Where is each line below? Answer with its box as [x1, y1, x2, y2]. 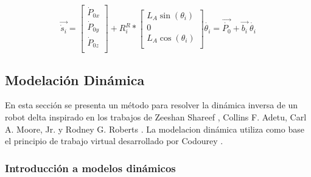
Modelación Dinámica [5, 70, 145, 89]
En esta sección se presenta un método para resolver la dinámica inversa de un [5, 99, 298, 111]
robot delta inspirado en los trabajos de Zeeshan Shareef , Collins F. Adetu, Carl [5, 110, 307, 123]
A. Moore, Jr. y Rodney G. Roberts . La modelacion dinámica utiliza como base [5, 122, 304, 135]
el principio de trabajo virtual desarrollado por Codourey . [5, 134, 223, 147]
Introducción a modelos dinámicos [5, 160, 176, 175]
